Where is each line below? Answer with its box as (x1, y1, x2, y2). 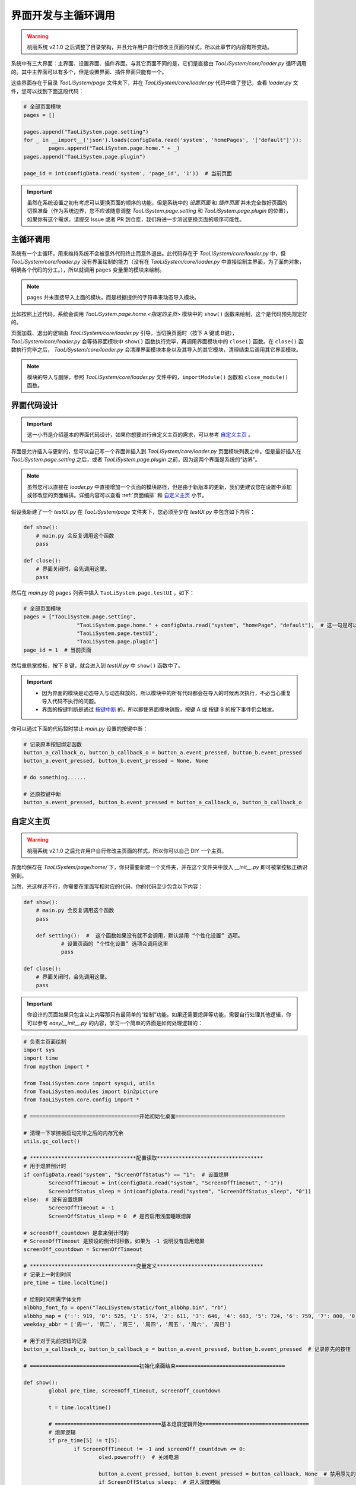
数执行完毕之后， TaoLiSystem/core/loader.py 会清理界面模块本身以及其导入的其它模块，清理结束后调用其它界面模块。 (11, 346, 302, 353)
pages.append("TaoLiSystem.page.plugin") (23, 153, 146, 160)
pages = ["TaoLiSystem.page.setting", (23, 614, 136, 620)
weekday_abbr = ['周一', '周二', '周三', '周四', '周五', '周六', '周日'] (23, 1320, 231, 1328)
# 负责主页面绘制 (23, 1038, 66, 1045)
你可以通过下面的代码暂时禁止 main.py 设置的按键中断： (11, 725, 148, 732)
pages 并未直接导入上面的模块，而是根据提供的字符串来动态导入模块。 (27, 294, 200, 301)
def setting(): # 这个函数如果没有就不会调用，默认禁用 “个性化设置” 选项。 (36, 932, 243, 939)
